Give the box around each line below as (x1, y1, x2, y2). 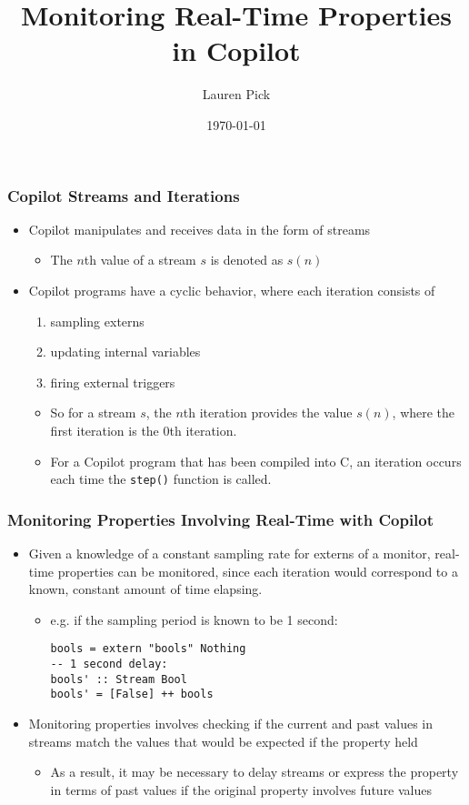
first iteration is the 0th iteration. (50, 420, 237, 439)
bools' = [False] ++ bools (50, 688, 214, 701)
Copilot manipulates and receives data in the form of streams (28, 219, 371, 238)
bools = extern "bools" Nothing (50, 642, 246, 656)
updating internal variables (50, 342, 201, 361)
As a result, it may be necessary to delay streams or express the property (50, 762, 459, 781)
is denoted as (210, 250, 284, 269)
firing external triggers (50, 372, 175, 391)
